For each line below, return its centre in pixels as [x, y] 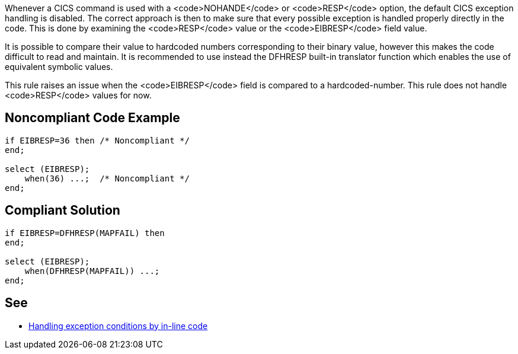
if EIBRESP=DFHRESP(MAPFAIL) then [85, 233]
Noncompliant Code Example [92, 118]
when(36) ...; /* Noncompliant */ [107, 178]
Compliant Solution [63, 211]
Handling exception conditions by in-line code [118, 326]
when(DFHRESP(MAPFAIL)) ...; [92, 271]
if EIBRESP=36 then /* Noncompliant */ [97, 140]
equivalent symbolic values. [59, 67]
